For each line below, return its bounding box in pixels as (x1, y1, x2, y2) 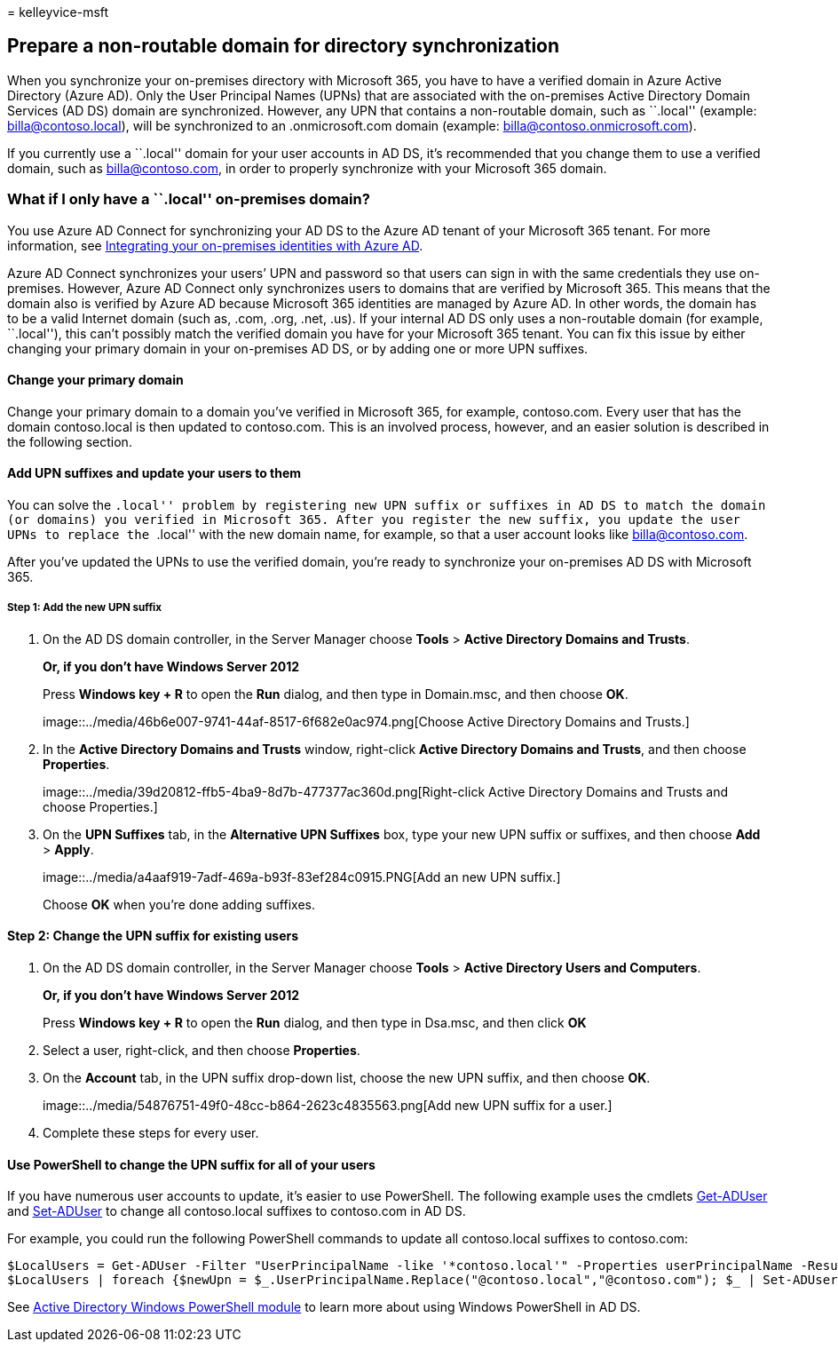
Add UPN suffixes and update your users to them (7, 465, 302, 481)
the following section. (7, 433, 132, 449)
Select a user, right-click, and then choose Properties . (43, 1043, 360, 1059)
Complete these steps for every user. (43, 1125, 259, 1141)
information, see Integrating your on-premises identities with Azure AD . (7, 237, 423, 253)
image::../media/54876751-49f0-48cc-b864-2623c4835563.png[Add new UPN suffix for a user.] (43, 1098, 613, 1114)
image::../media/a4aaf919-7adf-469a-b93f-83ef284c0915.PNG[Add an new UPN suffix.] (43, 869, 561, 885)
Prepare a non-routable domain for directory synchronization (7, 35, 560, 58)
